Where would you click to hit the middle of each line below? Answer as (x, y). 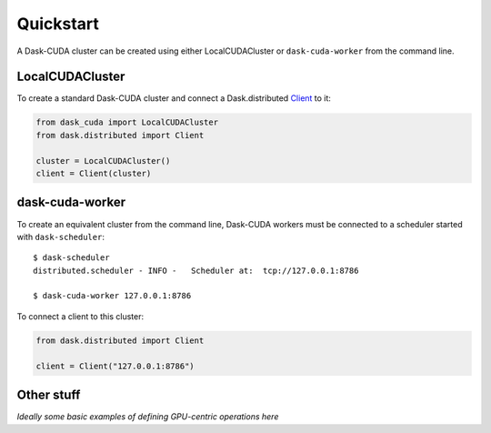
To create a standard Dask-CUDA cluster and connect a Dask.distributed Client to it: (174, 98)
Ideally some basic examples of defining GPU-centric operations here (148, 417)
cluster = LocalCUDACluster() (103, 161)
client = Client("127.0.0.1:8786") (115, 366)
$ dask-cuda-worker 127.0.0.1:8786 (112, 296)
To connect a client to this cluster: (80, 316)
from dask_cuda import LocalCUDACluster (127, 122)
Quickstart (58, 24)
